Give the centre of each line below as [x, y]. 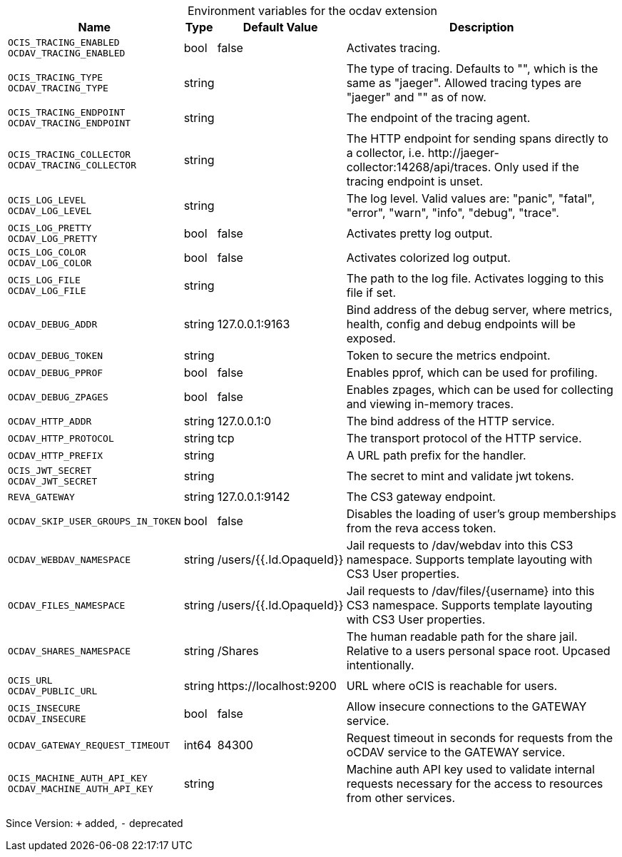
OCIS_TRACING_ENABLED [64, 42]
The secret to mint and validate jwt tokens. [460, 476]
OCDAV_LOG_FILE [47, 291]
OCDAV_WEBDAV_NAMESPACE [70, 559]
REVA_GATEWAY [41, 497]
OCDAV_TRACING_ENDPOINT [70, 123]
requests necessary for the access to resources [475, 784]
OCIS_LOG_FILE [44, 280]
